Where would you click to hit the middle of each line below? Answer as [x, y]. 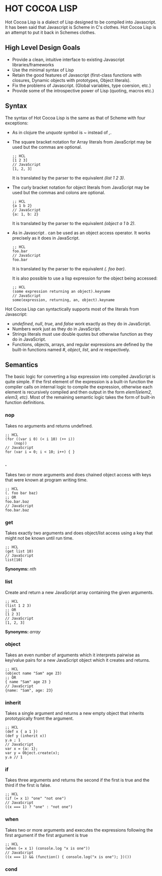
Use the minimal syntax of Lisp [43, 70]
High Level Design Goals [43, 48]
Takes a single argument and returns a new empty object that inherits [75, 713]
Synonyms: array [23, 632]
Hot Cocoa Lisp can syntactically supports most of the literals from [72, 309]
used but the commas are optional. [47, 147]
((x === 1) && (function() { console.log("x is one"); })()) [68, 857]
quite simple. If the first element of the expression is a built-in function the [79, 382]
